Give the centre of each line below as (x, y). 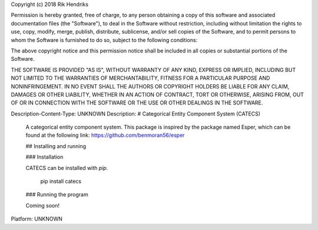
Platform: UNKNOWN (37, 219)
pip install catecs (61, 181)
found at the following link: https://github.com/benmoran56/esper (105, 135)
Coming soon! (43, 205)
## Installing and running (56, 146)
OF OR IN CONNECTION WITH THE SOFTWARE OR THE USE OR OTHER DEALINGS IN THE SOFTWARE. (137, 103)
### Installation (44, 157)
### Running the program (57, 195)
